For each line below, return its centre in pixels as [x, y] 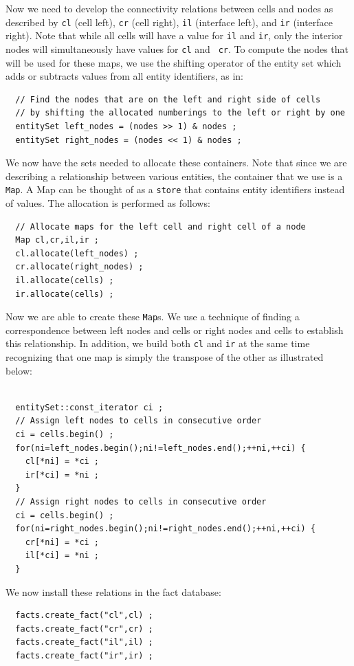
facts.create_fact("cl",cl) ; [84, 615]
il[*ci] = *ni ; [62, 556]
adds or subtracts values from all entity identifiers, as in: [124, 76]
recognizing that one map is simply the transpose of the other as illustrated [165, 357]
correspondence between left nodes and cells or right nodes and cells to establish [175, 330]
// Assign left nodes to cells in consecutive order [139, 421]
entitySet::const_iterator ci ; [89, 407]
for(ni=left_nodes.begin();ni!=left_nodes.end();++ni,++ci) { [161, 448]
